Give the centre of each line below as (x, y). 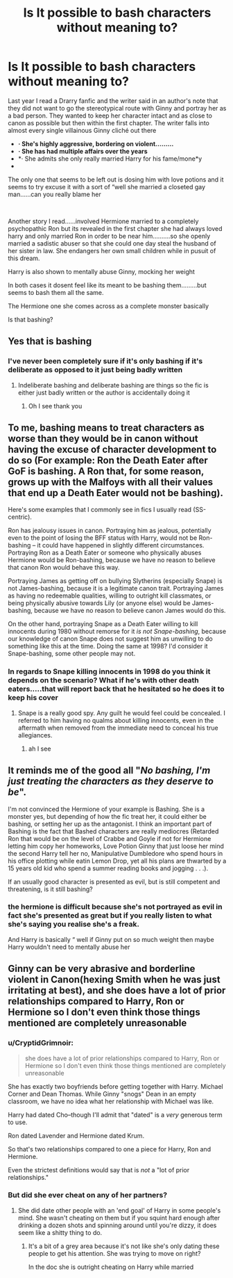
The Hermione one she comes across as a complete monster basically (109, 306)
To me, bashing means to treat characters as (106, 428)
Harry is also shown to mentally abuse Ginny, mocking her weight (101, 271)
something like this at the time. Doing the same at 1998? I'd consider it (108, 646)
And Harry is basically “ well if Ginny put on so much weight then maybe (111, 939)
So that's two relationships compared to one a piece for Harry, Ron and (109, 1149)
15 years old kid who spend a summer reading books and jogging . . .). (108, 868)
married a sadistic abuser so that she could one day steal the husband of (112, 243)
